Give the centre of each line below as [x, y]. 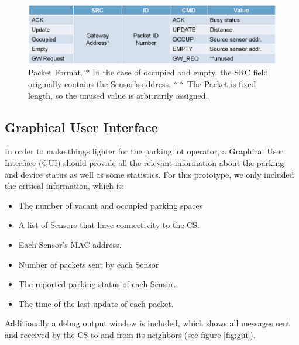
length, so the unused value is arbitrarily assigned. [118, 95]
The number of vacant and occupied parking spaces [111, 205]
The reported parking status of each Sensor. [97, 284]
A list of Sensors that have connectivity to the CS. [109, 225]
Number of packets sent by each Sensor [89, 264]
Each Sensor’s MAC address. [70, 244]
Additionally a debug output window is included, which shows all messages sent [147, 323]
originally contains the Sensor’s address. [99, 84]
